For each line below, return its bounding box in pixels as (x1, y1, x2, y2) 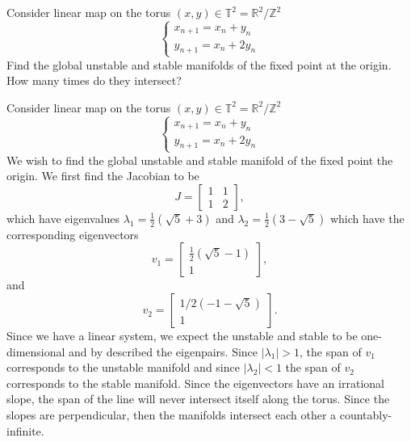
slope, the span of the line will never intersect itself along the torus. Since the (6, 390, 390, 407)
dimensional (6, 343, 65, 360)
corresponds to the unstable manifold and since (6, 359, 240, 376)
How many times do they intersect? (6, 72, 182, 89)
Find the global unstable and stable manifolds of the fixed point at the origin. (6, 56, 392, 73)
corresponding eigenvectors (6, 225, 139, 242)
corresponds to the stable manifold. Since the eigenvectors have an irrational (6, 374, 384, 391)
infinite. (6, 422, 44, 439)
